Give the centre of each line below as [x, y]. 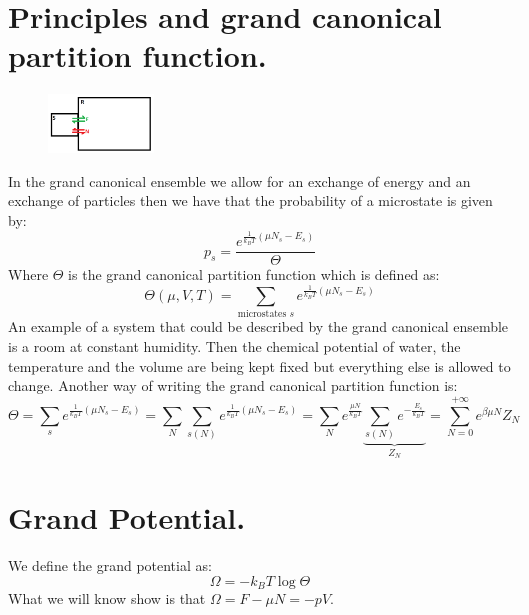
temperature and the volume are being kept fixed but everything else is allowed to [259, 365]
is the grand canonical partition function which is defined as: [254, 274]
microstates [262, 314]
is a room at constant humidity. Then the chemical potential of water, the [234, 346]
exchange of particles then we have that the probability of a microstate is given [250, 200]
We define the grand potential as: [110, 564]
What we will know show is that [107, 598]
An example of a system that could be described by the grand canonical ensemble [258, 326]
